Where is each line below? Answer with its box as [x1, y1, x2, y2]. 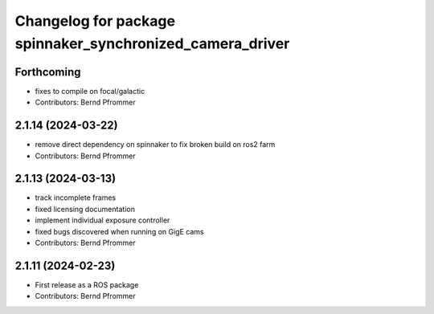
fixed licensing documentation [35, 204, 136, 214]
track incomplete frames [35, 193, 117, 202]
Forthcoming [14, 65, 81, 79]
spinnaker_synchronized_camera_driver [14, 35, 290, 52]
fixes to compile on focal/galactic [35, 86, 145, 96]
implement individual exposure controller [35, 215, 170, 225]
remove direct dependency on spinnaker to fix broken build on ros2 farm [35, 140, 276, 149]
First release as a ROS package [35, 279, 139, 289]
